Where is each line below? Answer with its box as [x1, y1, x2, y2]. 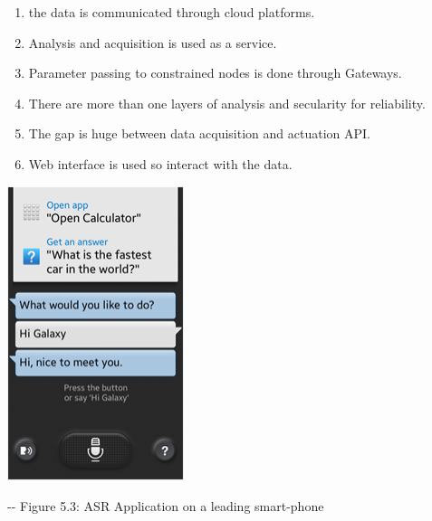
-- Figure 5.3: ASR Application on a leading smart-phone [7, 496, 324, 515]
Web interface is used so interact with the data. [28, 154, 293, 173]
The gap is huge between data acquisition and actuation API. [28, 124, 370, 143]
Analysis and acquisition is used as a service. [28, 33, 277, 52]
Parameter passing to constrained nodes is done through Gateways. [28, 63, 402, 82]
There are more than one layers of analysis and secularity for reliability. [28, 93, 426, 112]
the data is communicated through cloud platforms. [28, 3, 315, 21]
